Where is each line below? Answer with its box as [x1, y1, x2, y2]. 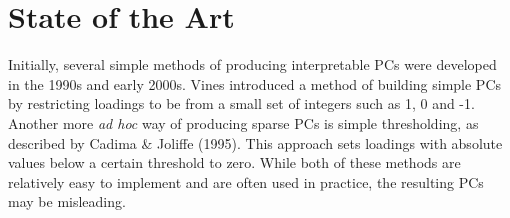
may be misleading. [8, 191, 126, 212]
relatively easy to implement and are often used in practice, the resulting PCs [8, 171, 484, 192]
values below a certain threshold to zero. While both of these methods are [8, 152, 461, 173]
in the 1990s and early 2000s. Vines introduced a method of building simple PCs [8, 73, 502, 94]
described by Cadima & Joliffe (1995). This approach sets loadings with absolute [8, 132, 503, 153]
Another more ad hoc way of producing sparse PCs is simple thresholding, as [8, 112, 479, 133]
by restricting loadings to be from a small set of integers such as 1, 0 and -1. [8, 93, 475, 114]
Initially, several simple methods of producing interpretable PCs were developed [8, 54, 497, 75]
